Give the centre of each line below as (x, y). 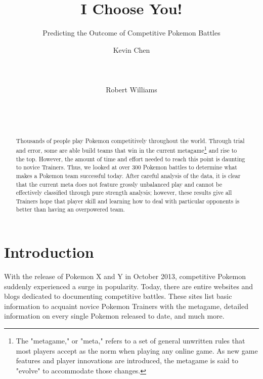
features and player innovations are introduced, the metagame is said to (127, 360)
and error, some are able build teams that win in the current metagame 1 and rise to (126, 149)
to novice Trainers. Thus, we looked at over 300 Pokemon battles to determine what (126, 167)
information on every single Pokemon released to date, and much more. (114, 316)
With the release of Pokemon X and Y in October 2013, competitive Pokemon (125, 276)
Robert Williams (131, 90)
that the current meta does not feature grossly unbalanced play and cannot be (119, 184)
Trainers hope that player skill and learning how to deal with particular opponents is (128, 201)
